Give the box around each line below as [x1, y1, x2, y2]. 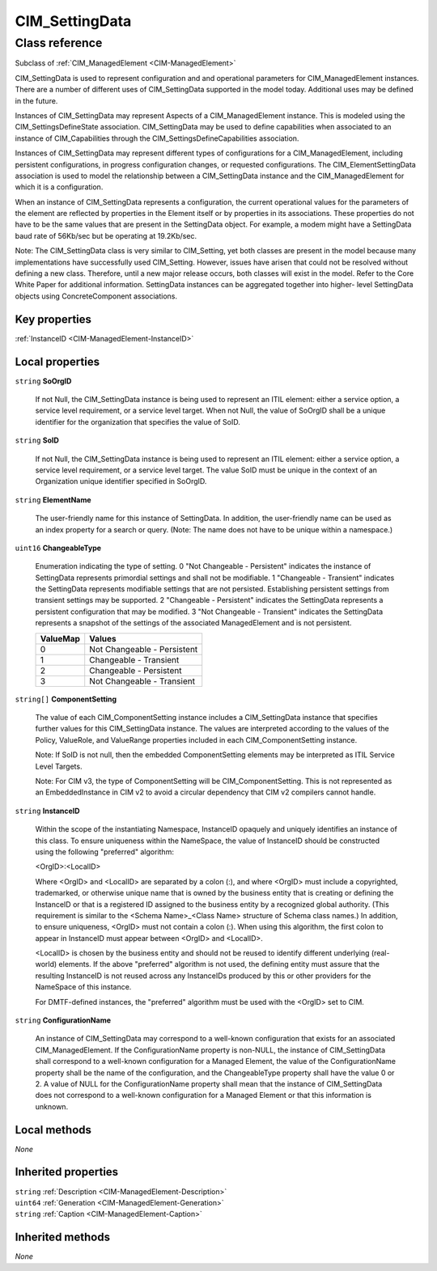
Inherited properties [15, 1165, 119, 1179]
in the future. [15, 95, 58, 105]
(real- [371, 948, 390, 958]
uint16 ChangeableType [15, 543, 101, 553]
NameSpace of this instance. [35, 982, 132, 992]
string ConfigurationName [15, 1015, 111, 1025]
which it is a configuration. [15, 182, 104, 192]
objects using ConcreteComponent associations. [15, 291, 178, 301]
